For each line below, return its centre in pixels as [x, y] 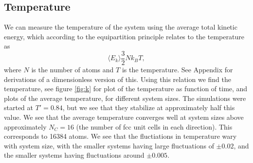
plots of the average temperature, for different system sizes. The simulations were [125, 98]
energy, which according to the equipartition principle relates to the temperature [124, 36]
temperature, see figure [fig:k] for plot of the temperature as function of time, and [126, 89]
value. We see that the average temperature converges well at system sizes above [124, 117]
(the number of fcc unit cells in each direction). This [154, 126]
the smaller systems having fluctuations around [74, 155]
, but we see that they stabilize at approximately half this [149, 107]
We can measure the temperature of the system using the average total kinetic [121, 27]
